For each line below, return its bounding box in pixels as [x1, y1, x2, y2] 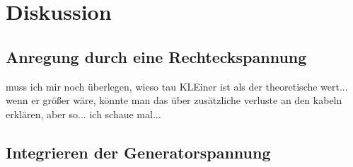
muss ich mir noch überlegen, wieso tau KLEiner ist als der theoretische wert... [6, 79, 348, 93]
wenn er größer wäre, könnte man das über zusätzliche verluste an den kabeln [6, 93, 342, 108]
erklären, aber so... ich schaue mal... [6, 106, 161, 121]
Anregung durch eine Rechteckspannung [6, 45, 307, 67]
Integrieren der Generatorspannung [6, 141, 271, 163]
